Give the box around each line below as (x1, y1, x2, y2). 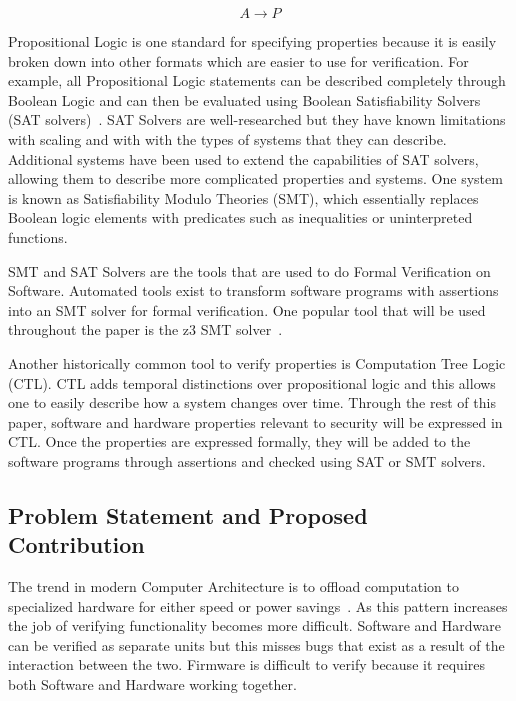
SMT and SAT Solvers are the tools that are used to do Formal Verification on (8, 260, 491, 281)
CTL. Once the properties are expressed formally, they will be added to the (8, 431, 471, 452)
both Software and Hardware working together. (8, 674, 297, 695)
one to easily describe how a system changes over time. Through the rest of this (8, 392, 496, 413)
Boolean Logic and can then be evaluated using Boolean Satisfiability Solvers (8, 89, 481, 110)
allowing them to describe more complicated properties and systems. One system (8, 168, 503, 189)
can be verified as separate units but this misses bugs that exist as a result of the (8, 634, 505, 655)
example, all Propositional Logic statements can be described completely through (8, 70, 506, 91)
